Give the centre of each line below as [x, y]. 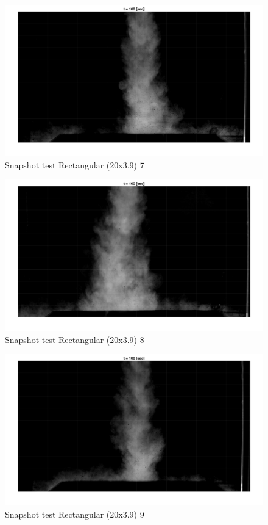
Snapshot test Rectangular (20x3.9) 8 [75, 339]
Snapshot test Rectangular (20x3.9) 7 [75, 165]
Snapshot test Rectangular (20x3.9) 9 [75, 514]
